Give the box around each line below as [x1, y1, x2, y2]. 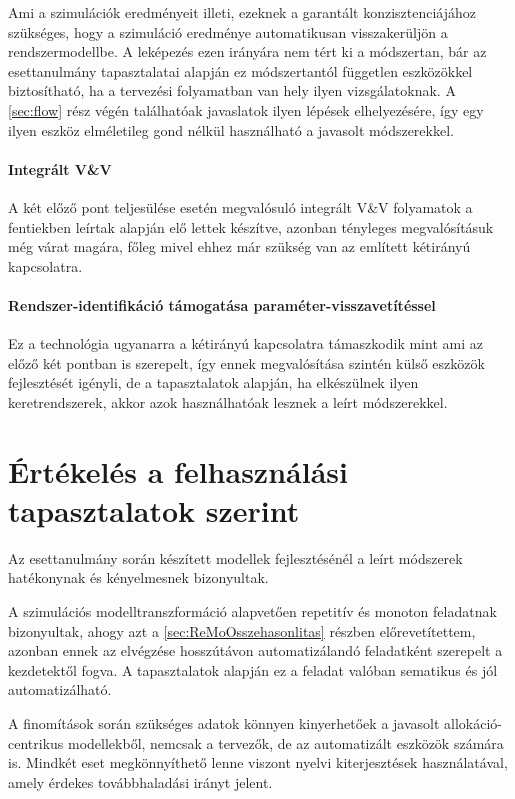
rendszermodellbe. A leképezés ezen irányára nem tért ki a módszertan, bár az [8, 41, 487, 62]
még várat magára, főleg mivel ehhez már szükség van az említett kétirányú [8, 236, 471, 257]
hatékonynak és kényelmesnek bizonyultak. [8, 567, 269, 588]
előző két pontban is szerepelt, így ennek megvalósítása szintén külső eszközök [8, 352, 485, 373]
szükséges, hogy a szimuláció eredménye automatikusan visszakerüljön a [8, 21, 448, 42]
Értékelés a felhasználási [8, 450, 348, 491]
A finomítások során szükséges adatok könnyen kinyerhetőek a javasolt [8, 712, 440, 733]
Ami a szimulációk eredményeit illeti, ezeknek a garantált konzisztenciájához [8, 2, 477, 22]
